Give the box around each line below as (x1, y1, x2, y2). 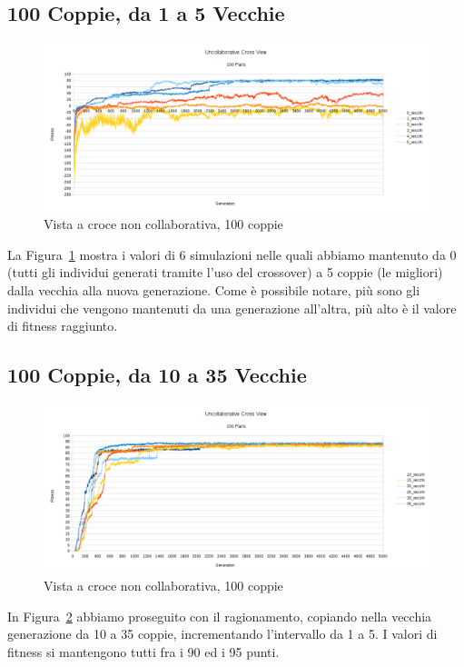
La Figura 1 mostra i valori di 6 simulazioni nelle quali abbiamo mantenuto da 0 (7, 244, 457, 264)
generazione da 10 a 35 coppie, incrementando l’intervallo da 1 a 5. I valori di (7, 624, 438, 643)
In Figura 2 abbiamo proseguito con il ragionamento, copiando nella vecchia (7, 606, 432, 625)
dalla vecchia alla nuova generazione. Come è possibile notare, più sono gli (7, 281, 420, 300)
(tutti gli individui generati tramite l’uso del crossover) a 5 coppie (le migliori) (7, 263, 443, 282)
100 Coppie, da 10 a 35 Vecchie (7, 361, 307, 389)
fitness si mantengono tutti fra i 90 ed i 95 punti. (7, 642, 280, 661)
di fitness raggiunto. (7, 316, 118, 335)
